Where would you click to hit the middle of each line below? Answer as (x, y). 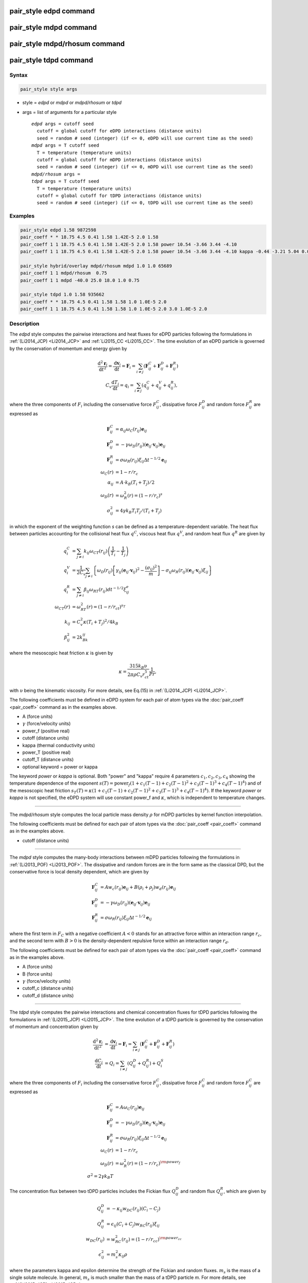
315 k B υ (138, 666)
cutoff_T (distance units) (48, 760)
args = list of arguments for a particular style (70, 112)
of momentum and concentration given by (54, 1027)
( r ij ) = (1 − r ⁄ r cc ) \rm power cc (151, 1239)
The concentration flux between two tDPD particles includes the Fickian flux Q (93, 1191)
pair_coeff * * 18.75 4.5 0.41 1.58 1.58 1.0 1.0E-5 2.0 (93, 302)
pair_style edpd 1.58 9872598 (58, 230)
